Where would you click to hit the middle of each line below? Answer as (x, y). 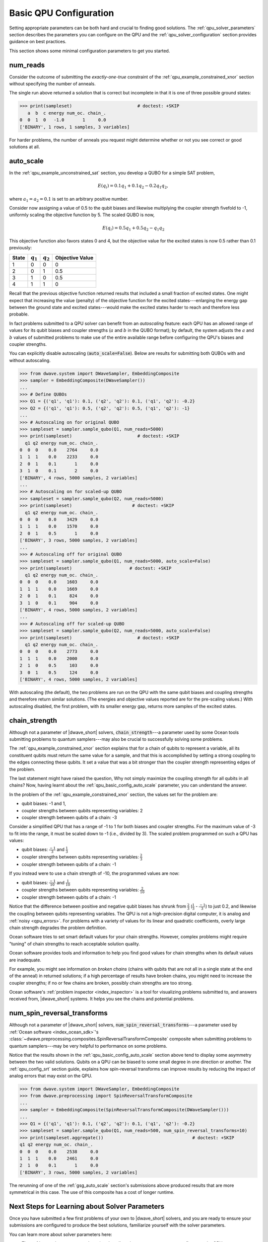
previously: (21, 248)
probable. (19, 314)
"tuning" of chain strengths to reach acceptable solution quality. (74, 943)
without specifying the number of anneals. (53, 84)
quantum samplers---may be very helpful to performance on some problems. (88, 1046)
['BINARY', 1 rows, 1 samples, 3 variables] (75, 127)
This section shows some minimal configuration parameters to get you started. (90, 51)
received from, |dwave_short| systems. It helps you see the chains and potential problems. (102, 999)
